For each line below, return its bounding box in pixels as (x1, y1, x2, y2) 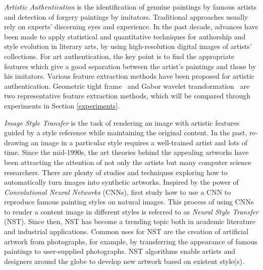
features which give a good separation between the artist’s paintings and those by (4, 61, 256, 71)
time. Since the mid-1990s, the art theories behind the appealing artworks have (4, 147, 249, 157)
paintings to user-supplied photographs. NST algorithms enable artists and (4, 246, 236, 256)
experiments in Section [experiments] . (4, 100, 120, 111)
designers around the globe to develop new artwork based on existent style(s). (4, 255, 244, 266)
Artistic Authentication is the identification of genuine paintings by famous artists (4, 2, 256, 12)
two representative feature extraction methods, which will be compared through (4, 90, 251, 101)
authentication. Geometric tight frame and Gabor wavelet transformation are (4, 80, 250, 91)
